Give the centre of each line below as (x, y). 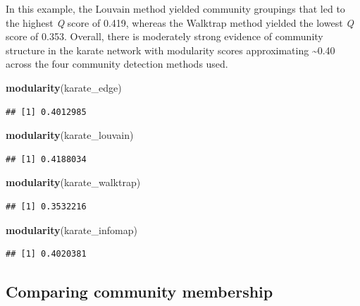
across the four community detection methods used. (117, 64)
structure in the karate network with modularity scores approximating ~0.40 (170, 50)
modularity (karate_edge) (64, 87)
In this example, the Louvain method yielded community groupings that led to (175, 8)
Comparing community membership (139, 292)
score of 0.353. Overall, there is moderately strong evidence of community (165, 36)
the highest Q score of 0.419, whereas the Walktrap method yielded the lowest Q (180, 22)
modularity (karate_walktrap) (73, 182)
